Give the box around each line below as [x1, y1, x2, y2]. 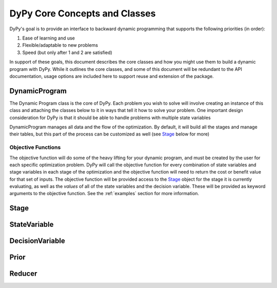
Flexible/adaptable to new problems [22, 42, 98, 48]
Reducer [9, 270, 37, 278]
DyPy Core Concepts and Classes [9, 8, 156, 19]
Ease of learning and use [22, 35, 75, 41]
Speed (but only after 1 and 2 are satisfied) [22, 49, 112, 55]
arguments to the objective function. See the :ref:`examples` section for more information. [9, 190, 200, 197]
